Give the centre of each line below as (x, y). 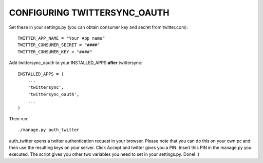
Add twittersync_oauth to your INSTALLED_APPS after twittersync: (76, 63)
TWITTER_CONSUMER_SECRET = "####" (59, 45)
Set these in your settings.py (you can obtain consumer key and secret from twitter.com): (99, 27)
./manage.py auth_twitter (49, 130)
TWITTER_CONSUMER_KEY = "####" (55, 52)
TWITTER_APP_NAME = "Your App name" (61, 38)
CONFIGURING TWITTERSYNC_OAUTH (89, 13)
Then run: (19, 118)
